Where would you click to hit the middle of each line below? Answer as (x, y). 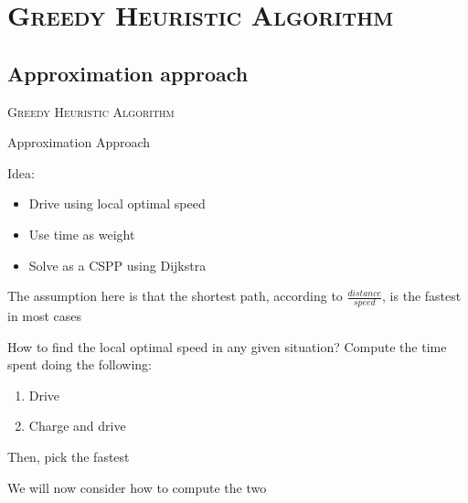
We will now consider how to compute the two (137, 487)
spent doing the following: (80, 364)
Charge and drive (77, 426)
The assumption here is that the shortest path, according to (175, 296)
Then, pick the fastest (69, 456)
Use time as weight (82, 234)
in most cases (45, 315)
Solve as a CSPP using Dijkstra (117, 265)
